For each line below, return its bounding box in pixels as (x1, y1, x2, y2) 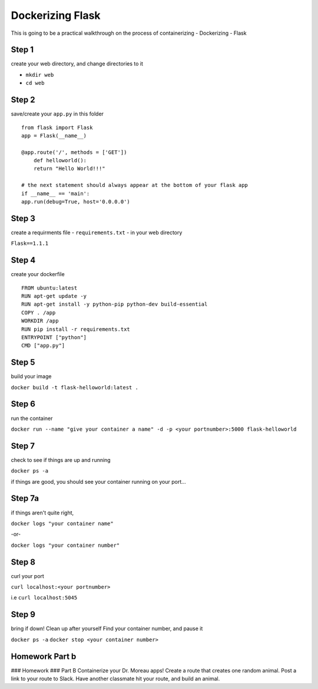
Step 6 (11, 399, 35, 409)
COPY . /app (21, 309, 56, 316)
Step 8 (11, 557, 35, 567)
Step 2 (11, 95, 35, 105)
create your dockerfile (11, 271, 65, 278)
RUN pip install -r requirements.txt (21, 326, 131, 333)
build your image (11, 373, 52, 380)
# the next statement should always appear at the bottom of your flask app (21, 182, 249, 189)
